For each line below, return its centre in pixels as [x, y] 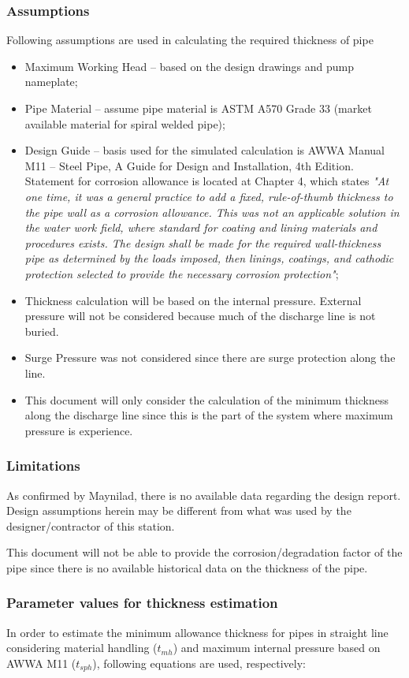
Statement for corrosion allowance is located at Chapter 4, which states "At [207, 181]
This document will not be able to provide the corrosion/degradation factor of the [204, 552]
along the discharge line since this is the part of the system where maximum [209, 415]
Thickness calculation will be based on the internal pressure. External [193, 300]
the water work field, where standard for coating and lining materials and [201, 227]
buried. [42, 331]
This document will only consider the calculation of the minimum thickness [206, 399]
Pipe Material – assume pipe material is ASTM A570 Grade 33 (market [198, 108]
